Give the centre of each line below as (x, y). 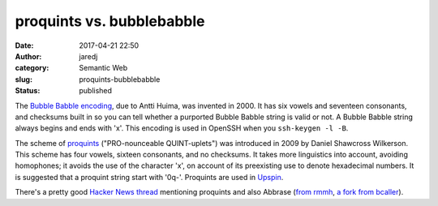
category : (32, 68)
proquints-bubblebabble (120, 79)
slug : (24, 79)
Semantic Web (103, 68)
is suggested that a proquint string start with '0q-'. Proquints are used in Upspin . (149, 177)
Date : (24, 45)
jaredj (88, 56)
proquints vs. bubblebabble (110, 21)
